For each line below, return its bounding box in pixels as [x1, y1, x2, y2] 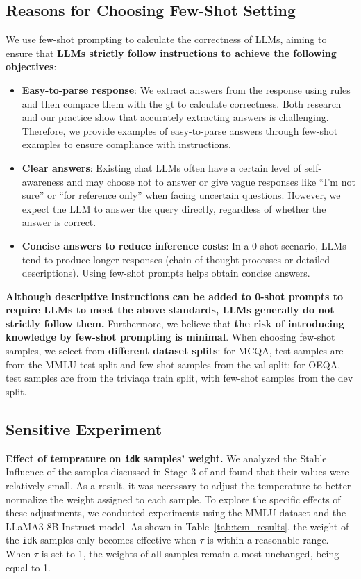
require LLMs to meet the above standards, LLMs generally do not [6, 302, 335, 317]
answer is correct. [22, 215, 96, 229]
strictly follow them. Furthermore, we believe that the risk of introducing [6, 316, 344, 330]
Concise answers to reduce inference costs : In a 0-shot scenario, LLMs [22, 238, 346, 252]
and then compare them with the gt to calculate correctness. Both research [22, 96, 342, 111]
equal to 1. [6, 560, 51, 574]
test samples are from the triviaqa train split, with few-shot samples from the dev [6, 370, 353, 385]
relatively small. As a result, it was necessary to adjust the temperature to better [6, 478, 351, 492]
